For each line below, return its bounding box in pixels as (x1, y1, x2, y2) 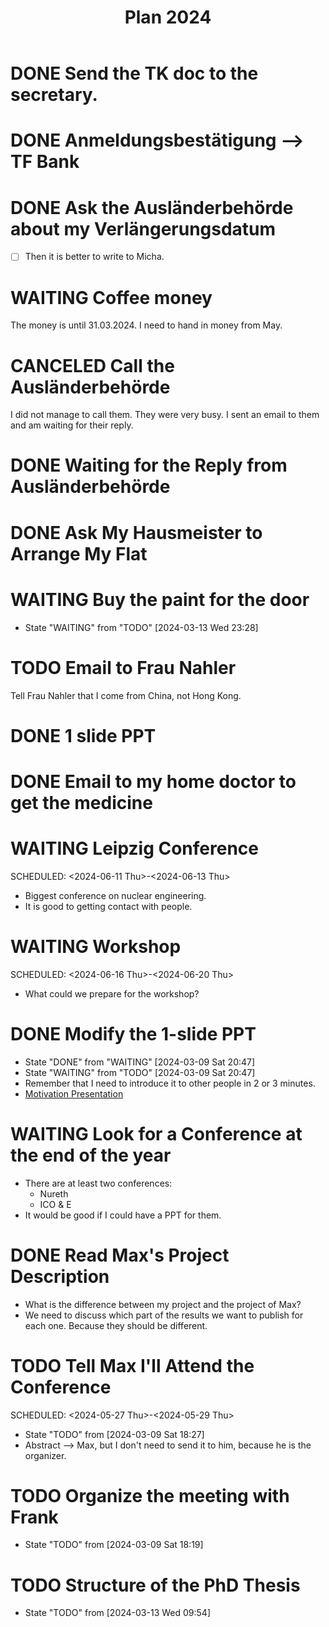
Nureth (39, 1187, 69, 1200)
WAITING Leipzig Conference (10, 837, 260, 860)
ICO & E (39, 1198, 72, 1210)
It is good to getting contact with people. (24, 900, 193, 912)
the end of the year (10, 1144, 172, 1166)
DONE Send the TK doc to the (10, 62, 259, 85)
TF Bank (10, 151, 80, 173)
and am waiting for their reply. (10, 419, 134, 431)
